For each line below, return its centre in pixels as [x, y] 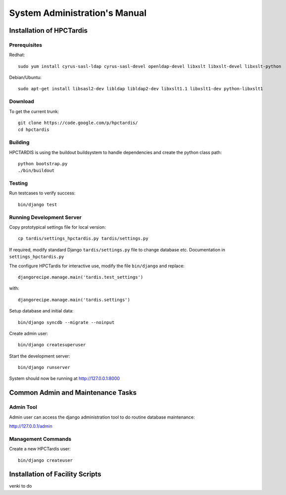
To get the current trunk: [34, 111]
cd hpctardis [34, 130]
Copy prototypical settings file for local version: [57, 227]
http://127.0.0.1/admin [31, 426]
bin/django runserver [44, 368]
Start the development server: [40, 356]
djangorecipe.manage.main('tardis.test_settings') [81, 277]
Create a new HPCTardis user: [40, 449]
